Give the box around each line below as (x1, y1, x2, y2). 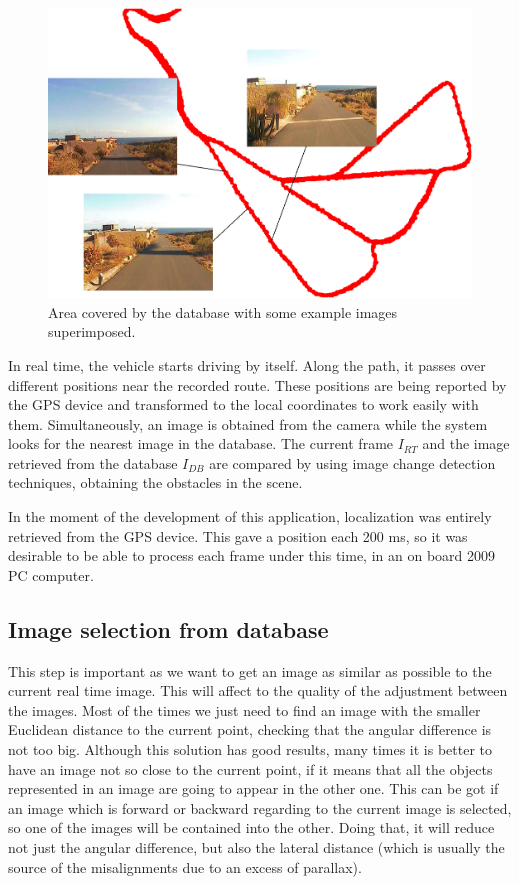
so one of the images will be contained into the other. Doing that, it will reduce (8, 817, 495, 838)
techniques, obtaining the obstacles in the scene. (8, 472, 303, 493)
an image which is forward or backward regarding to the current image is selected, (8, 797, 512, 818)
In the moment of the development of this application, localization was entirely (8, 506, 492, 527)
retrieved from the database (8, 452, 178, 473)
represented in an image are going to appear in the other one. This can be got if (8, 778, 499, 799)
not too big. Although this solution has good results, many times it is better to (8, 739, 493, 760)
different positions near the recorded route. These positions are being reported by (8, 374, 507, 395)
